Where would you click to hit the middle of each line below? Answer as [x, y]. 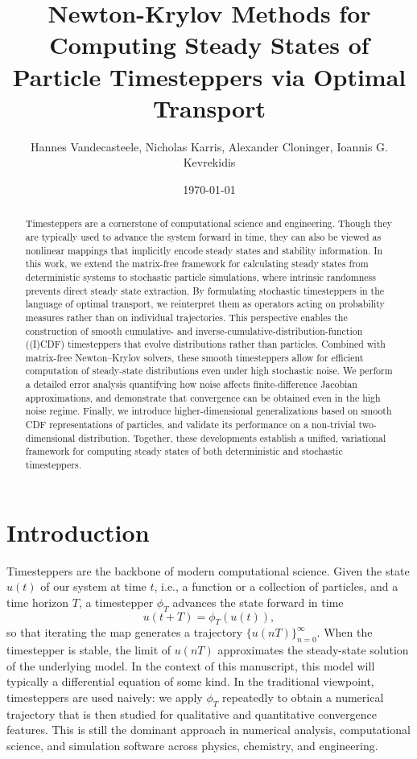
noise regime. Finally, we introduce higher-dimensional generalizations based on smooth [208, 411]
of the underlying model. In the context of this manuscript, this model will [191, 665]
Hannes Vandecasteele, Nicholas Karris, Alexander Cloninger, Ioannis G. [209, 146]
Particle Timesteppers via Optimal [209, 76]
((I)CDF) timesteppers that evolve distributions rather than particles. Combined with [205, 344]
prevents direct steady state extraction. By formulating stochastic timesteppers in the [205, 290]
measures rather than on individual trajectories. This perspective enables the [186, 317]
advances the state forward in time [258, 602]
